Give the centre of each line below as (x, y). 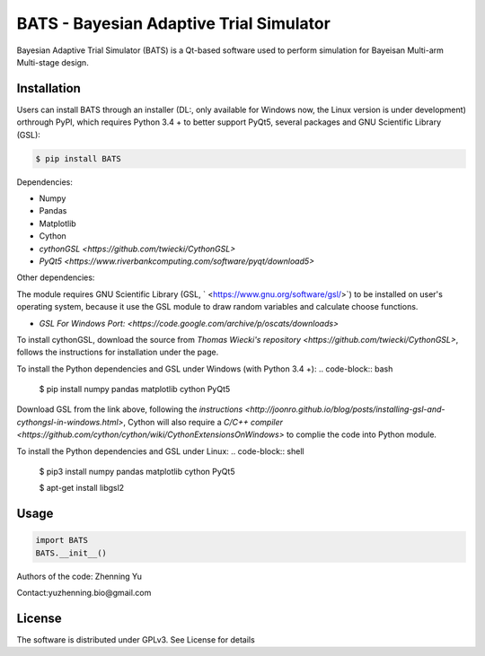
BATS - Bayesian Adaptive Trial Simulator (174, 23)
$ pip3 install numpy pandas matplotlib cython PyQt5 (137, 472)
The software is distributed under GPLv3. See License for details (136, 640)
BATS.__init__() (71, 553)
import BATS (62, 540)
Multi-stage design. (53, 62)
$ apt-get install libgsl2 (82, 488)
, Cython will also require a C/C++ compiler (203, 422)
